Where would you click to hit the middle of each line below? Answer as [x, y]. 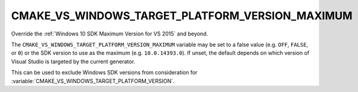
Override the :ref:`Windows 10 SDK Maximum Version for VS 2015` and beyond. [109, 34]
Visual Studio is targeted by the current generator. [73, 61]
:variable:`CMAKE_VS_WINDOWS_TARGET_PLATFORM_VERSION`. [93, 81]
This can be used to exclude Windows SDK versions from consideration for [104, 73]
